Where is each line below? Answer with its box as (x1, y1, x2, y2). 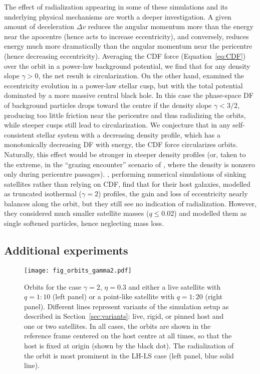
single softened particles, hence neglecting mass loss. (4, 218, 164, 228)
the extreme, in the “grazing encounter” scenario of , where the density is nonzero (4, 159, 255, 169)
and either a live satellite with (128, 281, 221, 292)
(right (205, 291, 223, 302)
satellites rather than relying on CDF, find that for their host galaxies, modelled (4, 178, 250, 189)
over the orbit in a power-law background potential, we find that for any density (4, 60, 250, 71)
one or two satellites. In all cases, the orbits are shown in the (24, 320, 211, 331)
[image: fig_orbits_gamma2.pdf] (24, 267, 132, 274)
